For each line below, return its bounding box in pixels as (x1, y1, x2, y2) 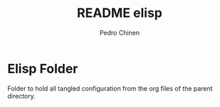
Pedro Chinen (99, 28, 140, 37)
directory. (7, 91, 36, 100)
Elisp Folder (7, 60, 78, 77)
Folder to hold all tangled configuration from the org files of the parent (7, 84, 213, 93)
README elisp (77, 5, 162, 21)
